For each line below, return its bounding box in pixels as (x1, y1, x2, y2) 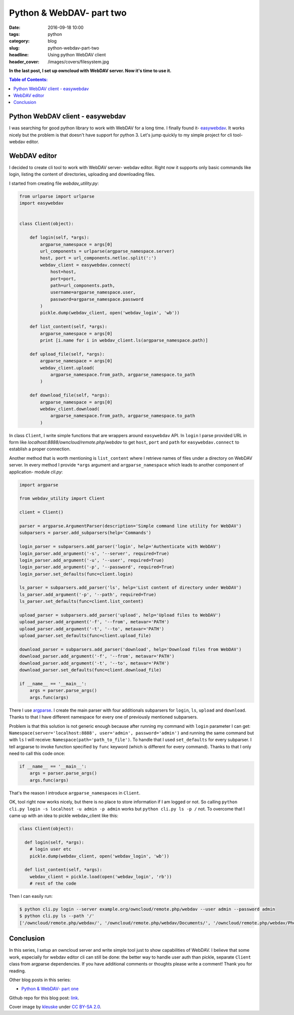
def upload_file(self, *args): (29, 351, 105, 357)
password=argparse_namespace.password (50, 297, 144, 302)
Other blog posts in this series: (9, 977, 71, 983)
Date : (9, 25, 21, 30)
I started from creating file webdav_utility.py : (9, 180, 99, 186)
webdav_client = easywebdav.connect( (40, 262, 131, 268)
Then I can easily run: (9, 893, 53, 899)
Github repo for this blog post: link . (9, 995, 79, 1001)
